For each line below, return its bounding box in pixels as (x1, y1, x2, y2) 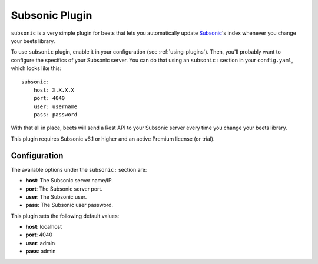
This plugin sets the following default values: (11, 212, 120, 219)
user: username (33, 103, 78, 110)
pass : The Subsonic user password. (25, 202, 114, 209)
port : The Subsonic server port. (25, 185, 103, 192)
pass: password (33, 112, 78, 118)
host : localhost (25, 223, 62, 230)
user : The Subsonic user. (25, 193, 87, 200)
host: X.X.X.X (33, 86, 75, 93)
